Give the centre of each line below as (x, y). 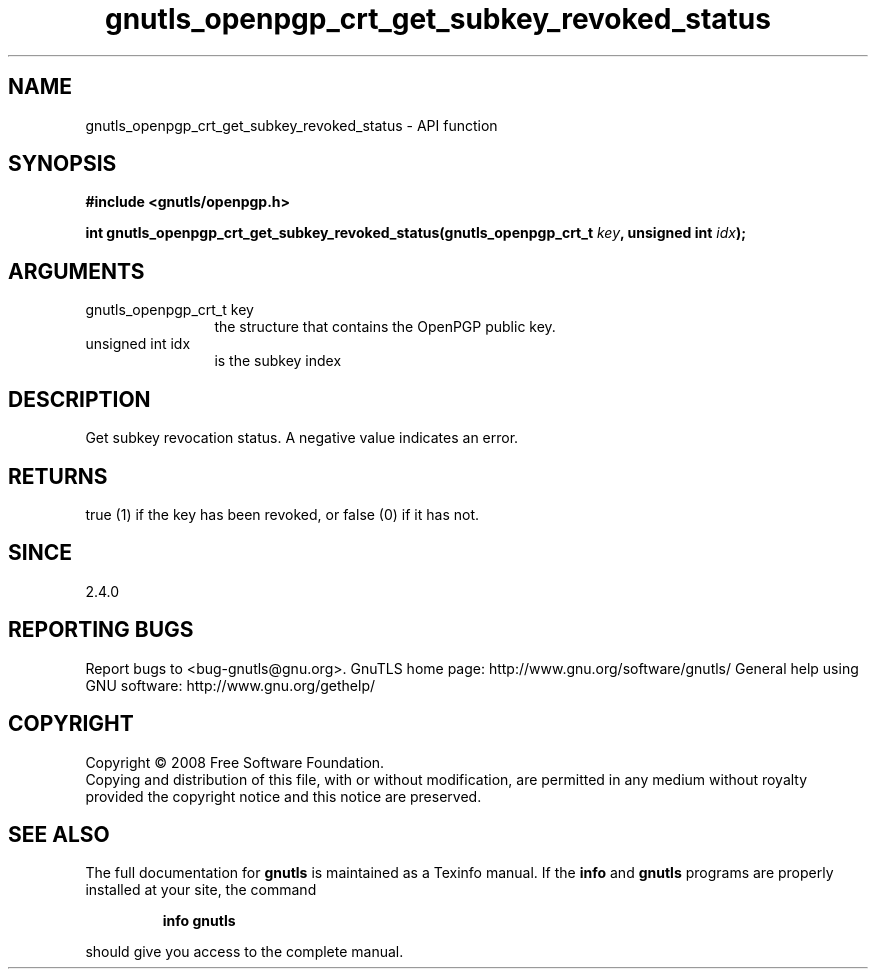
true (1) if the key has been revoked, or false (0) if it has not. (282, 514)
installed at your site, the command (201, 890)
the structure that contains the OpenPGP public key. (385, 327)
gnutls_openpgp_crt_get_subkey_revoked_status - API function (291, 125)
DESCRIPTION (79, 399)
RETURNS (58, 476)
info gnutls (199, 921)
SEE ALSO (59, 834)
